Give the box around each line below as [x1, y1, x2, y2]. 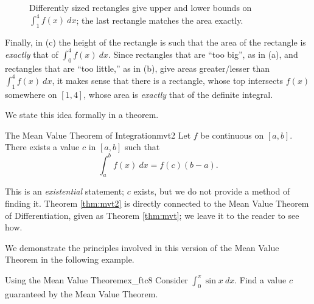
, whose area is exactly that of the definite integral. [83, 88, 273, 100]
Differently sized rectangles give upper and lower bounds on [29, 1, 252, 13]
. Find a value [234, 273, 287, 286]
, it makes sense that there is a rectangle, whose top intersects [52, 74, 284, 86]
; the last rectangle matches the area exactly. [76, 13, 243, 26]
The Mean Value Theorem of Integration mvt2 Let [5, 128, 191, 141]
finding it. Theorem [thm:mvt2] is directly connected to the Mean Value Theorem [5, 196, 309, 209]
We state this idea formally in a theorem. [5, 108, 159, 121]
